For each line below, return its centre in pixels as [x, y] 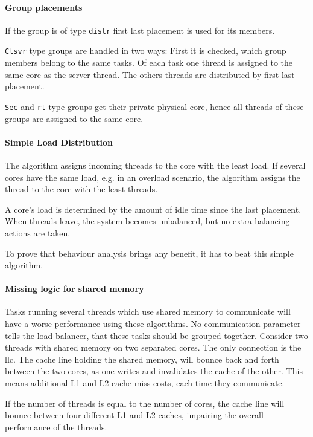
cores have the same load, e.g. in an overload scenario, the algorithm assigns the [153, 177]
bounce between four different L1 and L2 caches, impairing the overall [134, 415]
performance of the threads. [56, 426]
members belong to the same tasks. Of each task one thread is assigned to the [149, 63]
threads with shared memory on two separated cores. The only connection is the [153, 347]
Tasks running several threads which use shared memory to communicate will [148, 312]
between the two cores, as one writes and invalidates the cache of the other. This [154, 371]
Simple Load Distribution [59, 142]
